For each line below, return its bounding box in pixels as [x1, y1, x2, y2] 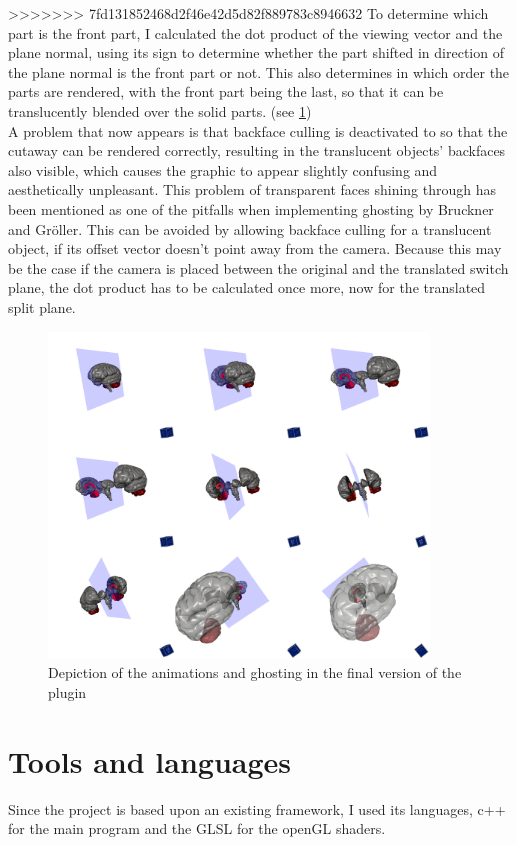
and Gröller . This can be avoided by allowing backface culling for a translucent [8, 218, 492, 239]
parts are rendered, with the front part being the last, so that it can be [8, 81, 444, 102]
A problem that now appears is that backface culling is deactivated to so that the [8, 120, 508, 141]
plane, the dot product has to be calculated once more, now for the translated [8, 277, 486, 298]
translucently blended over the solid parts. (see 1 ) [8, 100, 312, 121]
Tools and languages [8, 740, 292, 781]
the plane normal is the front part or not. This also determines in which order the [8, 61, 510, 82]
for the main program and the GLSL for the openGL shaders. [8, 818, 386, 839]
